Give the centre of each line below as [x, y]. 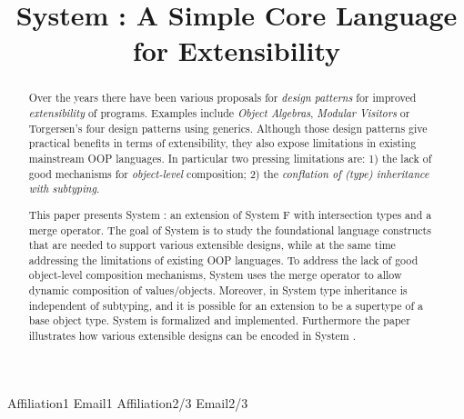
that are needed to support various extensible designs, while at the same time [212, 245]
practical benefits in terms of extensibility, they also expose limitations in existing [222, 143]
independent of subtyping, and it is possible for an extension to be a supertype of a [226, 305]
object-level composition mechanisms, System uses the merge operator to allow [215, 275]
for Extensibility [237, 50]
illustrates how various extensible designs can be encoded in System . [192, 336]
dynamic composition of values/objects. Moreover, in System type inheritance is [218, 290]
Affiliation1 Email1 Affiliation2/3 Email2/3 [128, 402]
